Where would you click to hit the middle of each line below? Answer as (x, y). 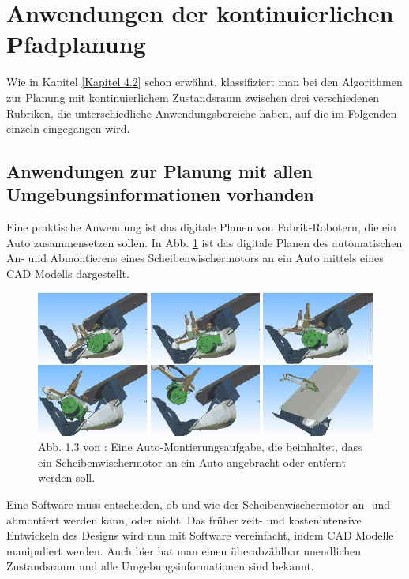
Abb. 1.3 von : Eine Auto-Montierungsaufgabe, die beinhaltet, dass (200, 447)
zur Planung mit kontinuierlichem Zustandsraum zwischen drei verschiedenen (193, 97)
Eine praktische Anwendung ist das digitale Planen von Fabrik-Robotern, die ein (201, 227)
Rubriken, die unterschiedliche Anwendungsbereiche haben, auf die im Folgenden (202, 113)
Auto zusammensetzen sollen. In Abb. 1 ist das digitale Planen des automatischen (204, 242)
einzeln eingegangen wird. (68, 128)
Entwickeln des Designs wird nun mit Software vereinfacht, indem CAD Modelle (200, 535)
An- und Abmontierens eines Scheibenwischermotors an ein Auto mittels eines (195, 258)
